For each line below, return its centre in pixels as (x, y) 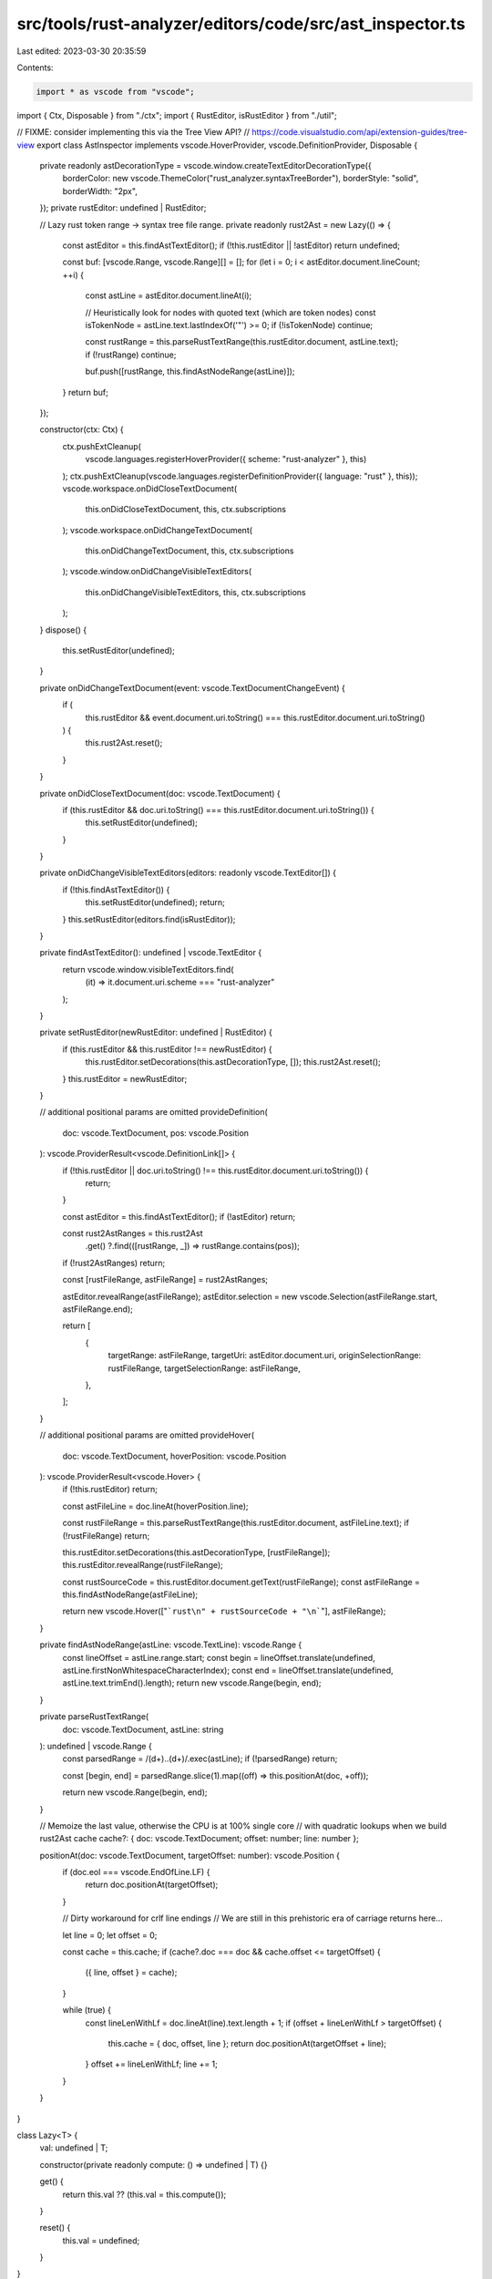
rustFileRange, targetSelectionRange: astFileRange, (204, 1368)
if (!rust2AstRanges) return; (114, 1263)
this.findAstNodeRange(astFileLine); (130, 1594)
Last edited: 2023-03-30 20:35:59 (82, 51)
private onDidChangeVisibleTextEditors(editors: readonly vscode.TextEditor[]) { (188, 873)
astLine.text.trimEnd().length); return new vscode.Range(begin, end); (192, 1683)
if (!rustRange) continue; (131, 355)
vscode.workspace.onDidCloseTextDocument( (149, 489)
